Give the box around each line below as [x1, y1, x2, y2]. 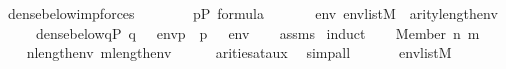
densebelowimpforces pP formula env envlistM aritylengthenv [7, 3, 498, 23]
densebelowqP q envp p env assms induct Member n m [35, 22, 480, 43]
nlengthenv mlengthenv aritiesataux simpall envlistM [26, 42, 452, 63]
